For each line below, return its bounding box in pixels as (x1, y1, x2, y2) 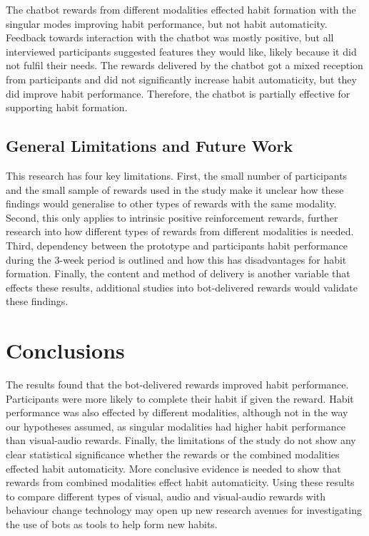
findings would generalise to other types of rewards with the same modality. (6, 196, 337, 211)
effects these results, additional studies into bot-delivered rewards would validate (6, 279, 358, 294)
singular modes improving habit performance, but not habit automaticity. (6, 16, 328, 31)
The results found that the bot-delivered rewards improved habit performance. (6, 377, 349, 392)
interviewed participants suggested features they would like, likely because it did (6, 43, 357, 58)
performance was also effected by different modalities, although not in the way (6, 405, 348, 420)
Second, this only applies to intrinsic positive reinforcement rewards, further (6, 210, 338, 225)
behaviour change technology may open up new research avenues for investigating (6, 502, 362, 517)
